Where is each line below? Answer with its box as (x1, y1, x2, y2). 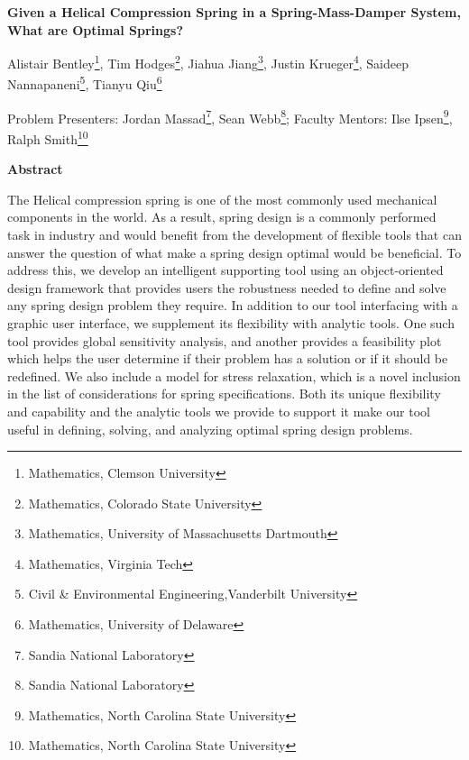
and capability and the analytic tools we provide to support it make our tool (7, 401, 430, 420)
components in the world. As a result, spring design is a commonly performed (7, 207, 437, 226)
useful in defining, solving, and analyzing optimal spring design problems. (7, 419, 413, 438)
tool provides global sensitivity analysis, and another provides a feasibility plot (7, 331, 442, 350)
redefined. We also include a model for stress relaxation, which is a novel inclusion (7, 366, 461, 385)
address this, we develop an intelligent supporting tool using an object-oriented (7, 261, 444, 279)
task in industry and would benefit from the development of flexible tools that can (7, 224, 462, 243)
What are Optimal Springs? (7, 20, 184, 39)
